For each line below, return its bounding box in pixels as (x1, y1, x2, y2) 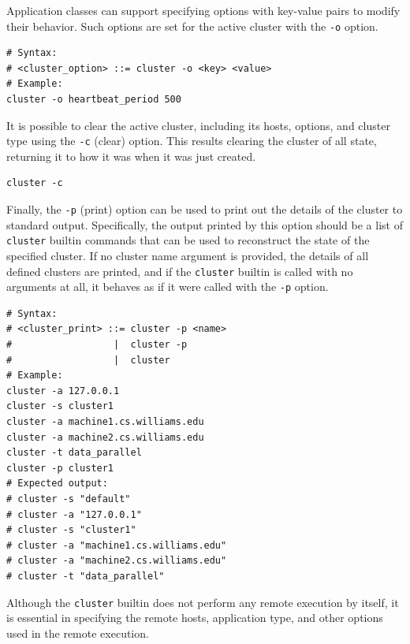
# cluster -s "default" (6, 493, 131, 504)
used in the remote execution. (6, 624, 149, 641)
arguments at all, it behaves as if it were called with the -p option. (6, 278, 329, 295)
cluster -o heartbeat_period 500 (6, 94, 181, 106)
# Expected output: (6, 478, 108, 490)
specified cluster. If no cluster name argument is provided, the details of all (6, 247, 369, 263)
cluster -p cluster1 (6, 462, 114, 474)
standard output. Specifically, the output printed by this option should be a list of (6, 216, 403, 233)
